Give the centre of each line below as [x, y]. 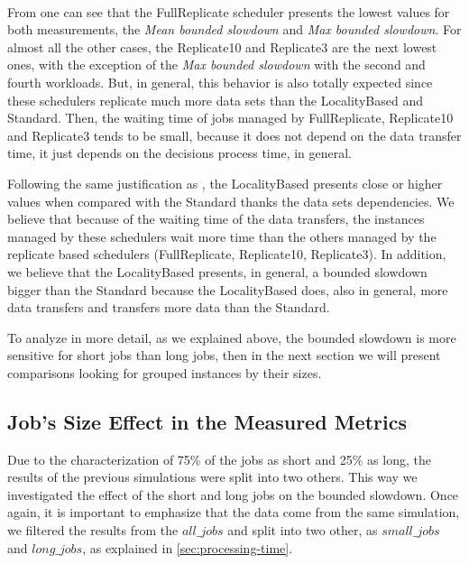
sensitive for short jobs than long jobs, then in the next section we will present [224, 355]
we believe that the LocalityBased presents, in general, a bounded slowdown [217, 271]
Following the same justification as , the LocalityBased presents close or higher [225, 183]
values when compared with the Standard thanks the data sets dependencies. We [231, 201]
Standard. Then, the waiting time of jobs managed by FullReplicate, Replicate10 [230, 118]
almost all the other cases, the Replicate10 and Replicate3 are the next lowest [222, 46]
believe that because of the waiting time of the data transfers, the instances [216, 219]
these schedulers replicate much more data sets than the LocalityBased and [215, 100]
